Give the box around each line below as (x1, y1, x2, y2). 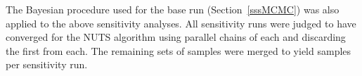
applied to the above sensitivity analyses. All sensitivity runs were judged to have (6, 15, 356, 30)
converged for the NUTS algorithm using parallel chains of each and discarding (6, 30, 346, 44)
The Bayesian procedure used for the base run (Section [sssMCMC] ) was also (6, 2, 340, 16)
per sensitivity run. (6, 57, 88, 72)
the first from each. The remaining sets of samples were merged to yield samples (6, 43, 351, 58)
